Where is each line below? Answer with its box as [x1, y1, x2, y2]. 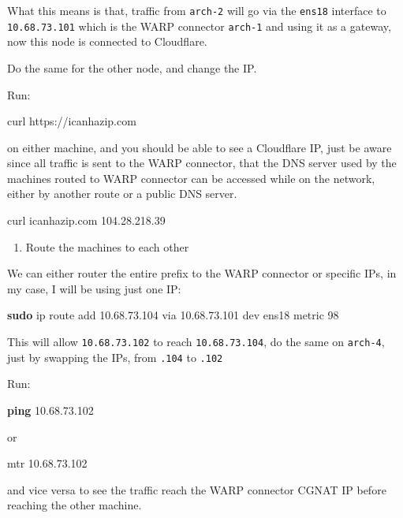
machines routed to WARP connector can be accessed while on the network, [7, 170, 375, 186]
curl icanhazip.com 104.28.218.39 [7, 212, 166, 229]
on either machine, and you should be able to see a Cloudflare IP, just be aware [7, 139, 392, 155]
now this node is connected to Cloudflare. [7, 33, 207, 50]
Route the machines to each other [25, 238, 189, 255]
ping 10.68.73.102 [7, 401, 94, 418]
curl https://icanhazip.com [7, 113, 136, 129]
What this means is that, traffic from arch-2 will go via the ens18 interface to [7, 2, 386, 18]
